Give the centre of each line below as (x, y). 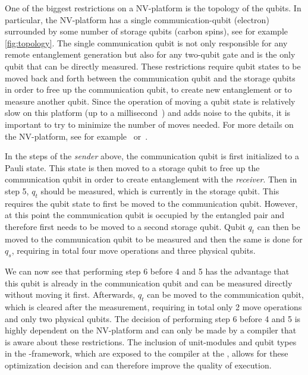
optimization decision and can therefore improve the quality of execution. (138, 365)
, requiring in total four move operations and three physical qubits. (133, 250)
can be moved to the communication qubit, (225, 294)
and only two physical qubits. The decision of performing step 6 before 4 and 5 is (153, 318)
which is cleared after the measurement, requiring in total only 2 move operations (153, 307)
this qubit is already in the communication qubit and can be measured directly (149, 283)
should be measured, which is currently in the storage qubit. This (160, 190)
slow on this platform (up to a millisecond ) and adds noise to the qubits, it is (148, 113)
